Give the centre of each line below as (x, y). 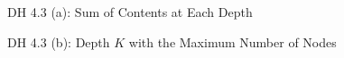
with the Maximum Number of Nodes (232, 41)
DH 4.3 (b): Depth (59, 41)
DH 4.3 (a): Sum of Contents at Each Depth (130, 12)
